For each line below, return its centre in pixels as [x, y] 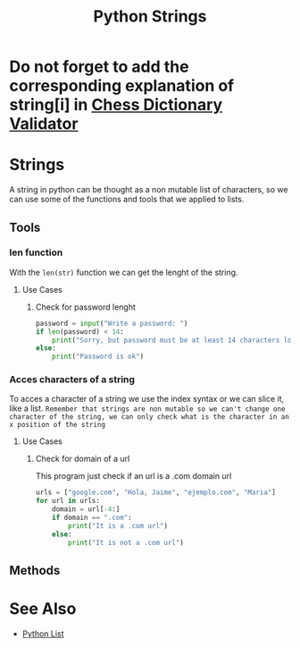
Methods [35, 571]
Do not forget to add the [99, 67]
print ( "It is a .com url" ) [117, 525]
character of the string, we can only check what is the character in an [150, 417]
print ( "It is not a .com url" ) [126, 542]
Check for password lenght [86, 307]
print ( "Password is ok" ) [98, 357]
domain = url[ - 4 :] [86, 509]
